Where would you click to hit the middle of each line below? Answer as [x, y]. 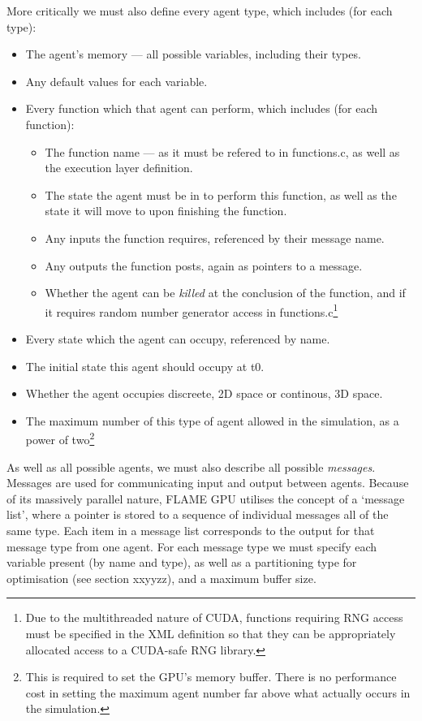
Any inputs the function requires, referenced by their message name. [215, 237]
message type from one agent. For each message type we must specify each [192, 546]
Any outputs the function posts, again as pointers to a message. [204, 265]
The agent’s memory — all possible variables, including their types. [193, 54]
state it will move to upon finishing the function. [166, 211]
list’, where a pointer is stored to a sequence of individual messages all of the [198, 514]
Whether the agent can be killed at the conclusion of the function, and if [225, 293]
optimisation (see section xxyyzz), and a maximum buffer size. [161, 578]
